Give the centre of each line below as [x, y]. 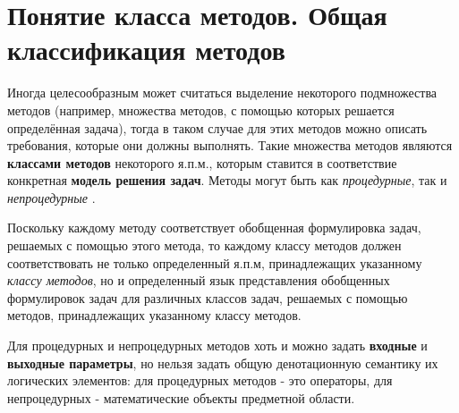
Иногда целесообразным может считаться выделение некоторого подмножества [222, 93]
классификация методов [146, 50]
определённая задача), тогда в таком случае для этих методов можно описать [217, 127]
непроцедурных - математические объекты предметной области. [181, 397]
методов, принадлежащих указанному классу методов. [154, 315]
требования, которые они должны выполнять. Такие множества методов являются [230, 145]
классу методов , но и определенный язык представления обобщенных [199, 280]
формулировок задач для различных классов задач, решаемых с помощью [208, 297]
